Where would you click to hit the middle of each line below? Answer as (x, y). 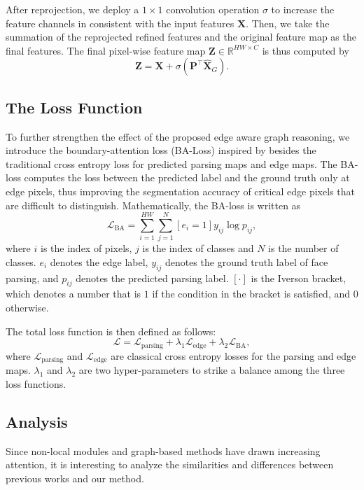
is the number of (303, 248)
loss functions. (36, 383)
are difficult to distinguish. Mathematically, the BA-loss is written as (153, 205)
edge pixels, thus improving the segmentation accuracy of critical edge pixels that (180, 191)
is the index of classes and (198, 248)
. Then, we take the (288, 23)
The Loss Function (74, 107)
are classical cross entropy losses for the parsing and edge (233, 355)
